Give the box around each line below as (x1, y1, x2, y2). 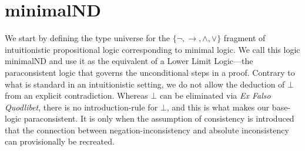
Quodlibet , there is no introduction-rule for (5, 100, 158, 113)
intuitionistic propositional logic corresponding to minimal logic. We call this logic (5, 43, 300, 55)
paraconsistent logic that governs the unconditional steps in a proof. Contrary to (5, 66, 295, 78)
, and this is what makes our (166, 100, 270, 113)
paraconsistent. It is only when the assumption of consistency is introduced (24, 112, 294, 125)
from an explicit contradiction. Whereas (5, 89, 148, 102)
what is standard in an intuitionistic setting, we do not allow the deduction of (5, 78, 285, 90)
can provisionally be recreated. (5, 135, 115, 147)
